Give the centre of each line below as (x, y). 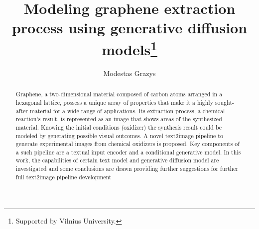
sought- (224, 102)
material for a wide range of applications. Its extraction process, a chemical (127, 111)
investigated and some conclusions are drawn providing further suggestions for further (127, 169)
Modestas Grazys (129, 73)
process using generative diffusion (129, 28)
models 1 (129, 48)
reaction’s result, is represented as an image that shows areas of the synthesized (119, 119)
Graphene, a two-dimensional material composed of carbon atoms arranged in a (119, 94)
